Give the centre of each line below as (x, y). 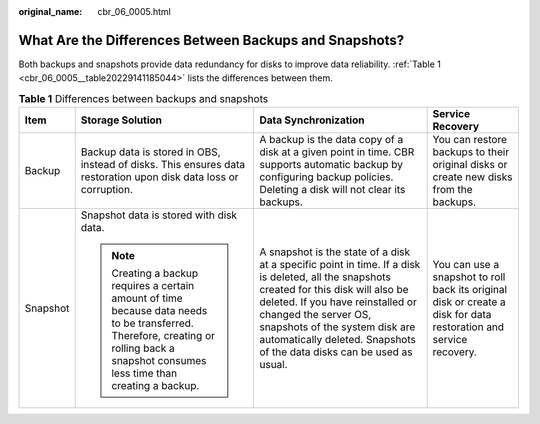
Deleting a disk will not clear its (332, 190)
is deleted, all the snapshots (325, 277)
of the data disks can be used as (336, 352)
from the (453, 190)
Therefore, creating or (163, 336)
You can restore (469, 140)
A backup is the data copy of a (331, 140)
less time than (144, 373)
